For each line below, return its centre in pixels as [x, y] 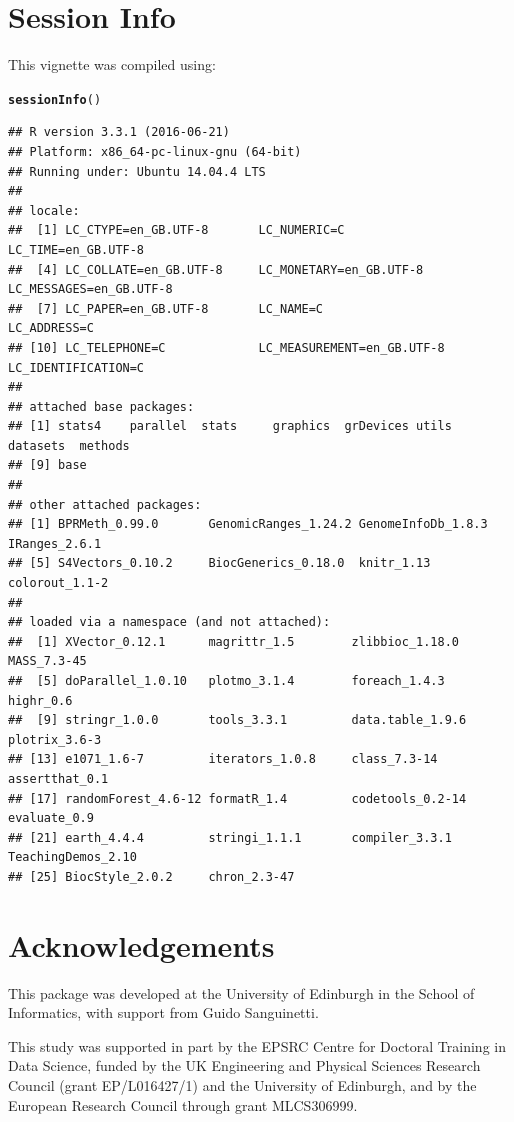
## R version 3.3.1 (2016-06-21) [119, 132]
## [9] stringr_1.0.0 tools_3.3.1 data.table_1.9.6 [237, 720]
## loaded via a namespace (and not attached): [169, 622]
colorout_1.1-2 [58, 583]
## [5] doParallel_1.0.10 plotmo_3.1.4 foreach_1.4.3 [226, 681]
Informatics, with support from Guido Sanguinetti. [163, 1012]
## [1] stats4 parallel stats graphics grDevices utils [230, 426]
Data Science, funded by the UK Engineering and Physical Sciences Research [244, 1065]
